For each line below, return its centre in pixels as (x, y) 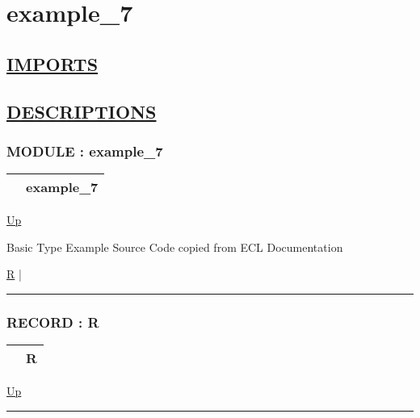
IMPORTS (52, 63)
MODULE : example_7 (85, 150)
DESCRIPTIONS (82, 111)
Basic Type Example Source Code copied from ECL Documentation (175, 247)
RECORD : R (53, 322)
